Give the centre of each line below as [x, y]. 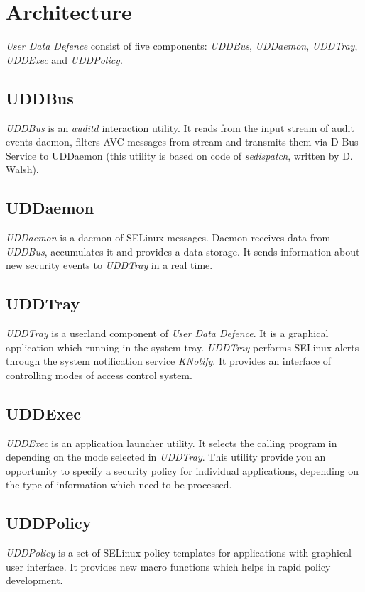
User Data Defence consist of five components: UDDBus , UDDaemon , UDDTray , [182, 46]
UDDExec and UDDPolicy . [64, 59]
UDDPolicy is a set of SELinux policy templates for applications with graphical [179, 553]
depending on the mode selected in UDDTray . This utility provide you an [166, 457]
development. [34, 580]
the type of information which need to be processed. [119, 484]
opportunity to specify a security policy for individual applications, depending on [182, 470]
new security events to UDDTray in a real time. [109, 265]
